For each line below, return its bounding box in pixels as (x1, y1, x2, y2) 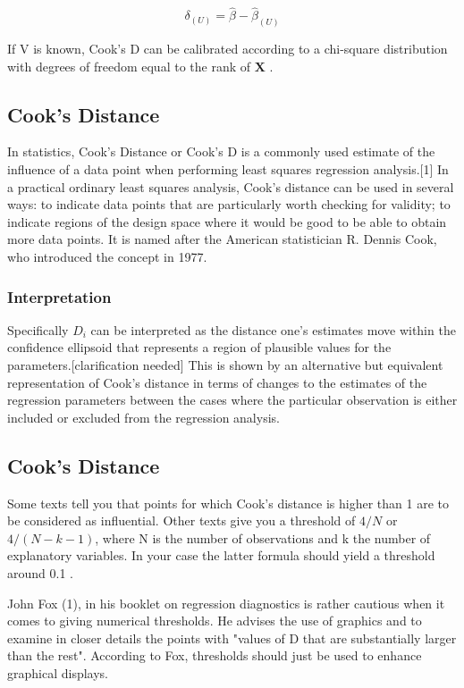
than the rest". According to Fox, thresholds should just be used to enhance (7, 646, 422, 665)
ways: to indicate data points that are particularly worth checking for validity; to (7, 195, 451, 214)
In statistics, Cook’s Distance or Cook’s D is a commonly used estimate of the (7, 142, 435, 161)
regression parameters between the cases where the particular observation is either (7, 390, 458, 409)
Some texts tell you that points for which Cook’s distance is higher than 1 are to (7, 493, 449, 512)
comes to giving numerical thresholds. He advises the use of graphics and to (7, 611, 422, 630)
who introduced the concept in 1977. (7, 248, 207, 266)
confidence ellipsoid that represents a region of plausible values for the (7, 338, 392, 357)
